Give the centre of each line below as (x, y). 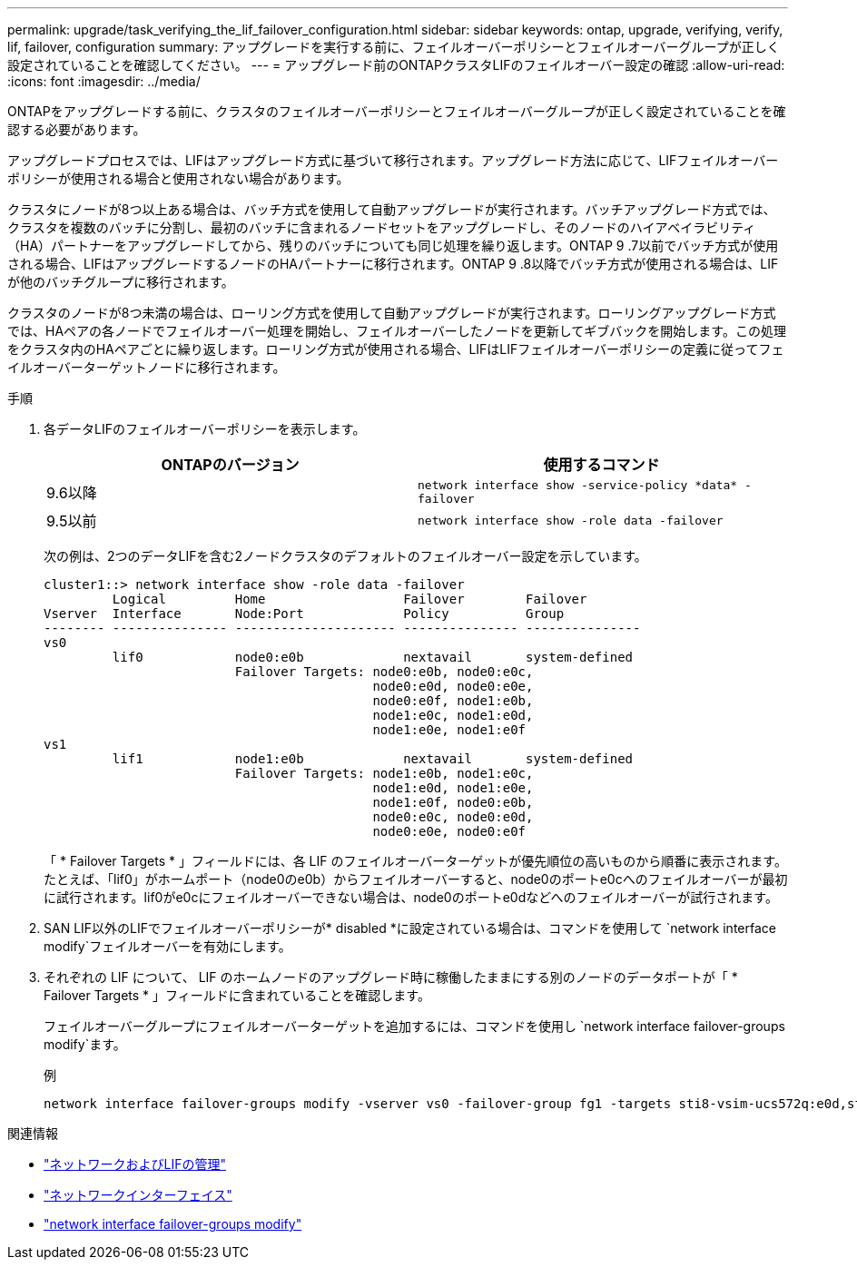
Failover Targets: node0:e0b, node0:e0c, (384, 672)
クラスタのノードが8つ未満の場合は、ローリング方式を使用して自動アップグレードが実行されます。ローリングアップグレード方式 (392, 313)
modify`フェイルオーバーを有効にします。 (167, 946)
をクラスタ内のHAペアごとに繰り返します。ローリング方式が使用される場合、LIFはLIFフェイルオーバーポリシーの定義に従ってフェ (396, 349)
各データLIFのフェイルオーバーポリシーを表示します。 (205, 429)
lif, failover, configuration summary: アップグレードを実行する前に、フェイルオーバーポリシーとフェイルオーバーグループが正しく (394, 47)
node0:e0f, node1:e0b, (453, 701)
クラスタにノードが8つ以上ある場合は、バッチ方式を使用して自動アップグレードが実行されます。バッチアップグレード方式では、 (392, 209)
